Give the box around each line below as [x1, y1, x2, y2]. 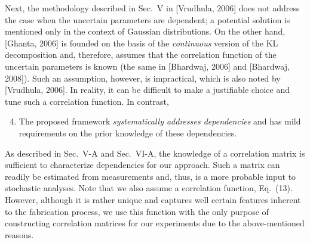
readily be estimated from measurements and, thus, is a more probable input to [5, 170, 296, 182]
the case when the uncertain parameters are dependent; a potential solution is [5, 13, 290, 26]
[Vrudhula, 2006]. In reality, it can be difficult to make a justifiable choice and [5, 83, 290, 96]
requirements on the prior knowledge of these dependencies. [19, 126, 237, 139]
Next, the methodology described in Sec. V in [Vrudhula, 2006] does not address [5, 2, 300, 14]
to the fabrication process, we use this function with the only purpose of [5, 205, 269, 217]
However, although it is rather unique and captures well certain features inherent [5, 193, 301, 205]
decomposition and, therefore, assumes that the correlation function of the [5, 48, 277, 61]
